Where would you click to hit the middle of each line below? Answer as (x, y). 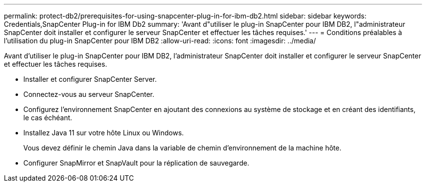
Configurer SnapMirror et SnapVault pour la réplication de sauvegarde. (136, 163)
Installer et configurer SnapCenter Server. (90, 79)
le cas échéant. (48, 118)
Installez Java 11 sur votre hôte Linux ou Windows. (104, 133)
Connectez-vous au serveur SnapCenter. (89, 94)
